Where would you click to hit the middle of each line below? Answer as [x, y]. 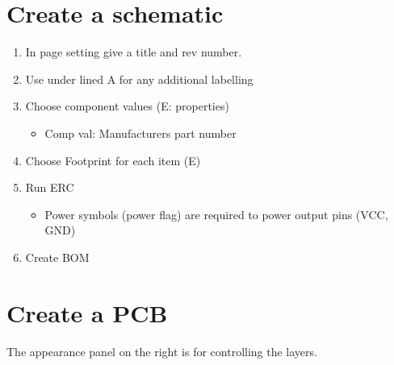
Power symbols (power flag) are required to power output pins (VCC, [216, 214]
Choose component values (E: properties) [127, 106]
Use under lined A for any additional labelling [139, 79]
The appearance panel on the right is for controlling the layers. [162, 351]
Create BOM [57, 257]
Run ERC [50, 187]
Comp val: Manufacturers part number [140, 133]
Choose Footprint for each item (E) [113, 160]
